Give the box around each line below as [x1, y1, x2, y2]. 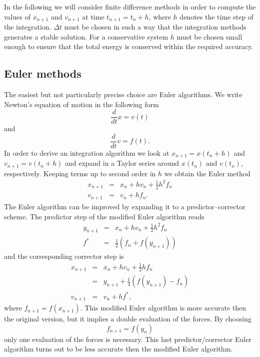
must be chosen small [176, 31, 242, 42]
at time [82, 11, 104, 22]
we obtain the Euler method [164, 168, 250, 178]
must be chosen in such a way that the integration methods [64, 22, 246, 32]
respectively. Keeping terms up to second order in [4, 168, 156, 178]
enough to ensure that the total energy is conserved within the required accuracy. [4, 41, 253, 52]
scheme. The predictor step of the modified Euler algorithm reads [4, 211, 204, 221]
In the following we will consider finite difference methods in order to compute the [4, 2, 256, 12]
